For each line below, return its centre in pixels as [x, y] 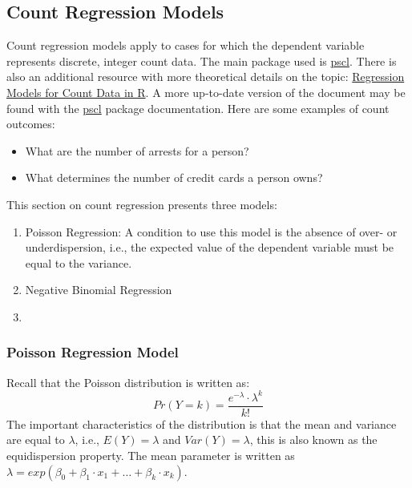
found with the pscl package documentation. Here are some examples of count [198, 108]
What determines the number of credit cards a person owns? [174, 177]
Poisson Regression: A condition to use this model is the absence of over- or [211, 231]
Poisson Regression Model [93, 352]
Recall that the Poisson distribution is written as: [128, 382]
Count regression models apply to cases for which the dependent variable [186, 45]
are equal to [36, 440]
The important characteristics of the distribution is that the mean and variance [202, 423]
